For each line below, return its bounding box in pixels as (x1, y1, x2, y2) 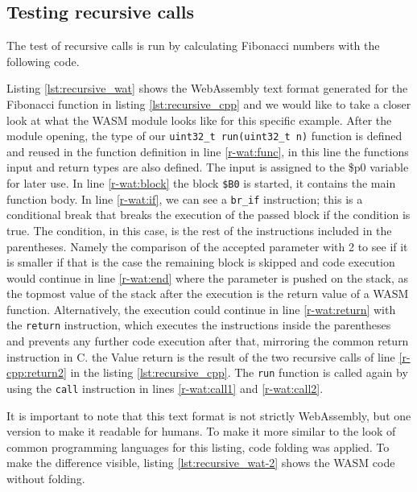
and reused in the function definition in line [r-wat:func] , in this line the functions (6, 143, 409, 159)
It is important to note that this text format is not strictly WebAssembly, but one (6, 407, 411, 424)
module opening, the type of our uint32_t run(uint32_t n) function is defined (6, 127, 403, 144)
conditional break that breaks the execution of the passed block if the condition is (6, 206, 411, 223)
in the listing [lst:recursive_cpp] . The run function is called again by (70, 364, 408, 381)
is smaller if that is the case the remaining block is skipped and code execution (6, 254, 395, 271)
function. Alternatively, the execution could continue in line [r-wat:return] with (6, 300, 396, 317)
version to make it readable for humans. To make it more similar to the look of (6, 423, 396, 440)
